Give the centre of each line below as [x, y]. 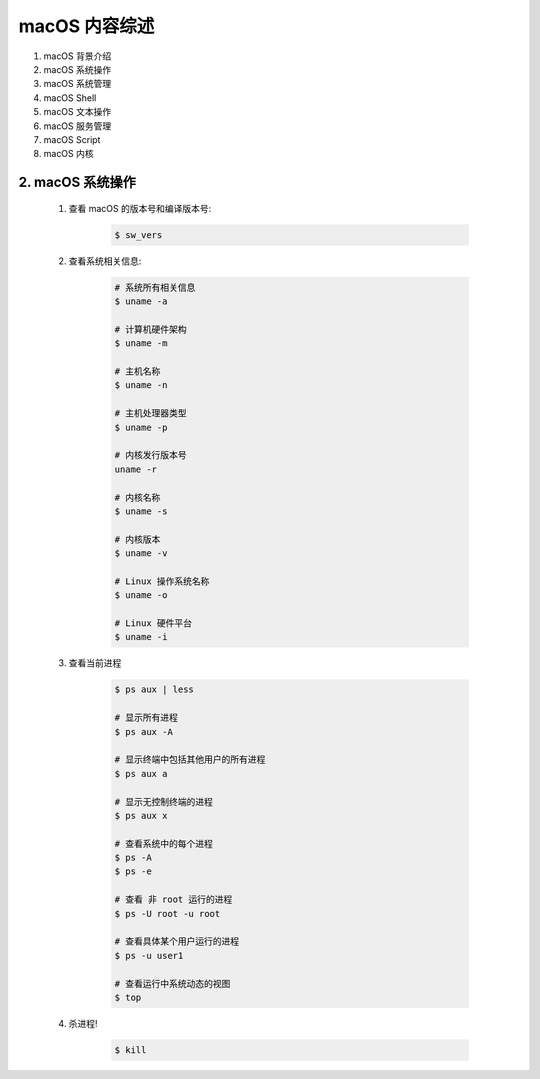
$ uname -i [141, 637]
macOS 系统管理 [77, 84]
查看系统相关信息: [105, 261]
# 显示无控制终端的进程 [164, 801]
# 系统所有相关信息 [155, 287]
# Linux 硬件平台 [153, 623]
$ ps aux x [141, 815]
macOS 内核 [68, 154]
